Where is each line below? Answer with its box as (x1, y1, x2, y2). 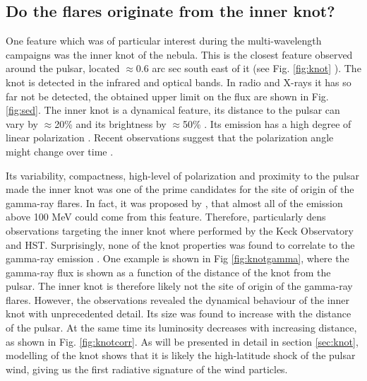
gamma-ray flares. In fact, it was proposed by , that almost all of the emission (6, 195, 343, 210)
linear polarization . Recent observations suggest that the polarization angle (6, 130, 334, 145)
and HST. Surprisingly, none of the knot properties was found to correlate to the (6, 237, 355, 252)
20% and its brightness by (54, 116, 167, 131)
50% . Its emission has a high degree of (182, 116, 351, 131)
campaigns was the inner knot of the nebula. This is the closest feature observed (6, 47, 353, 61)
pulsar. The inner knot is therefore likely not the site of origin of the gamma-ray (6, 279, 353, 293)
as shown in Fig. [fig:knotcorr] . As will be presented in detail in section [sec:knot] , (6, 334, 359, 348)
